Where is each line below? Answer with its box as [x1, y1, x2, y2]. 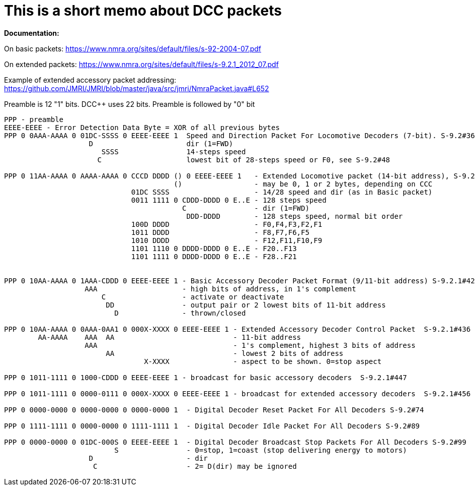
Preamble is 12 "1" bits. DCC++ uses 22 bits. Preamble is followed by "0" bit [4, 99, 255, 108]
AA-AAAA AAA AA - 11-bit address [38, 333, 301, 341]
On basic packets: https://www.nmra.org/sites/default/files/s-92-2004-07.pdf [4, 44, 261, 53]
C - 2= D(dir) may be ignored [93, 462, 297, 470]
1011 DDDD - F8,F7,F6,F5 [131, 228, 309, 236]
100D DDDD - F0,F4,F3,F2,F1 [131, 220, 323, 228]
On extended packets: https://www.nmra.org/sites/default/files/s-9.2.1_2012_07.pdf [4, 59, 279, 69]
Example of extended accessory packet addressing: [4, 75, 177, 84]
